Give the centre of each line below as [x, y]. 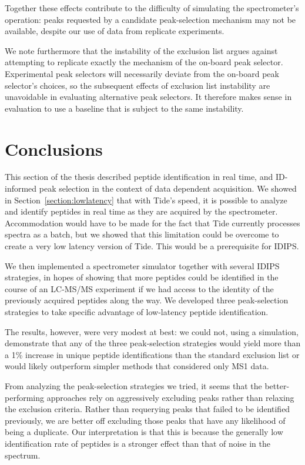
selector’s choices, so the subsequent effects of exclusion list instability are [138, 85]
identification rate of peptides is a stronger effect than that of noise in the [138, 443]
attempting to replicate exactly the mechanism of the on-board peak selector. [144, 62]
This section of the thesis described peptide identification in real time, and [139, 177]
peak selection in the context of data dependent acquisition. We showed [168, 188]
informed [21, 188]
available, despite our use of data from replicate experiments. [115, 31]
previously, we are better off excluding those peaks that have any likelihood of [145, 420]
